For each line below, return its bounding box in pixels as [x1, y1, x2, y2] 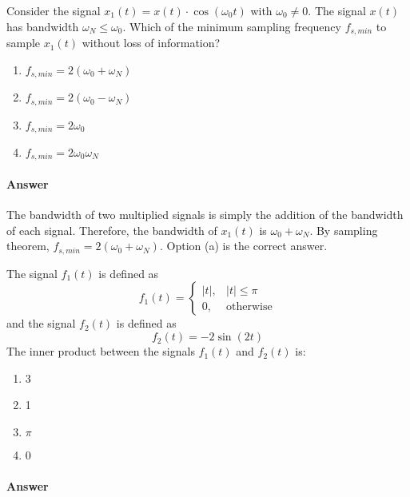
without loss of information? [82, 34, 221, 51]
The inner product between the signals [6, 343, 195, 360]
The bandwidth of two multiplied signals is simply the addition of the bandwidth [6, 206, 404, 223]
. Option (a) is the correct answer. [159, 237, 328, 254]
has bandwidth [6, 18, 79, 34]
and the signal [6, 315, 76, 332]
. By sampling [309, 221, 378, 238]
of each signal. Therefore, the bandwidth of [6, 221, 217, 238]
